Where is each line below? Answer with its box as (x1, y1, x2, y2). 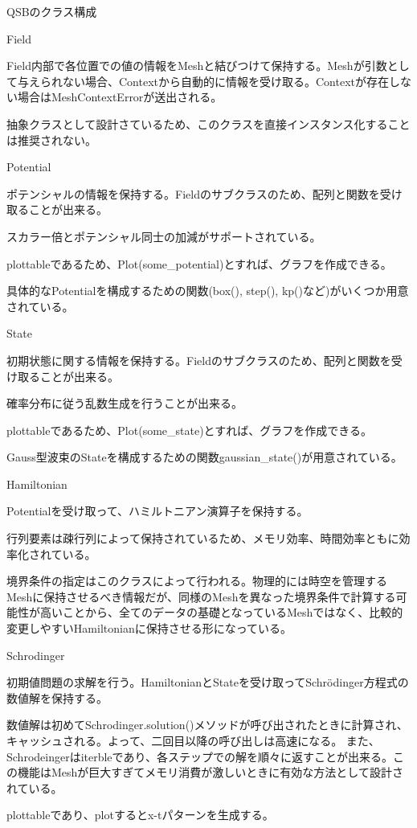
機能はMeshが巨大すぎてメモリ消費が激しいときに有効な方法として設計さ (17, 764, 403, 781)
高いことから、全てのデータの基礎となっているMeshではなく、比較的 (39, 604, 403, 621)
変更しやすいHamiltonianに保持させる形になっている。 (6, 620, 292, 637)
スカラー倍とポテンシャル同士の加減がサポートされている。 (6, 227, 321, 244)
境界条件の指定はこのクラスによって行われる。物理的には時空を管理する (6, 572, 387, 589)
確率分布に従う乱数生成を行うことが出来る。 (6, 395, 243, 412)
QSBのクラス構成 (6, 3, 97, 19)
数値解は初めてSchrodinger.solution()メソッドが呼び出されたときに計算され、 (6, 716, 408, 733)
